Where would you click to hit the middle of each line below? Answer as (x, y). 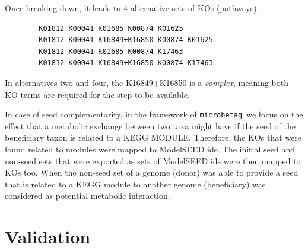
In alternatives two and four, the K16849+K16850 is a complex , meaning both (147, 82)
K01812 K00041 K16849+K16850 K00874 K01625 (126, 40)
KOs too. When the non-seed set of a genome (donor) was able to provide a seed (152, 172)
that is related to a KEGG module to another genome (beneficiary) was (135, 184)
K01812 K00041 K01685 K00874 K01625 (111, 28)
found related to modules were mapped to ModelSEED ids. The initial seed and (150, 149)
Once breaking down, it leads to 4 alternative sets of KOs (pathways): (132, 8)
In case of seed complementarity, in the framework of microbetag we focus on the (154, 114)
